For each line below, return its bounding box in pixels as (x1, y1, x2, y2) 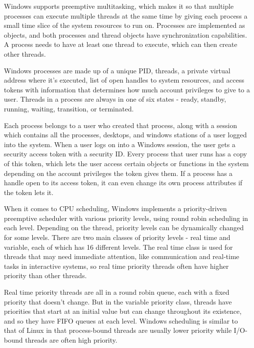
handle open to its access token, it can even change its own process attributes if (4, 177, 243, 188)
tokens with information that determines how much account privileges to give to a (4, 84, 250, 94)
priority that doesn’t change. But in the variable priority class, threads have (4, 296, 232, 306)
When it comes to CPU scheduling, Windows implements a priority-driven (4, 203, 227, 214)
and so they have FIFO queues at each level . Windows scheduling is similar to (4, 315, 238, 326)
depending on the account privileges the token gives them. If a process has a (4, 168, 233, 178)
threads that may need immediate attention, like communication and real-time (4, 251, 239, 261)
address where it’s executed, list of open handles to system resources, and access (4, 75, 244, 85)
